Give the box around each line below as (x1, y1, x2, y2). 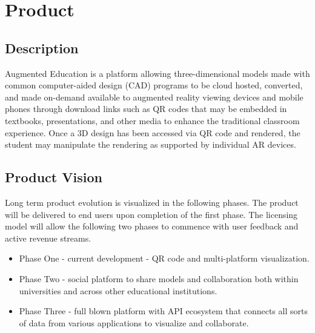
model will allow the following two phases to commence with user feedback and (5, 220, 299, 232)
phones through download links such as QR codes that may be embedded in (5, 102, 287, 115)
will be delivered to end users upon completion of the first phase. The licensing (5, 208, 298, 220)
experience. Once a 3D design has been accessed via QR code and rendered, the (5, 126, 300, 139)
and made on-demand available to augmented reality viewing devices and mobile (5, 90, 303, 103)
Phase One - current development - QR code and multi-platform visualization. (19, 252, 310, 265)
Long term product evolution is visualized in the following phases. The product (5, 196, 299, 208)
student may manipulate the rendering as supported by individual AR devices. (5, 138, 296, 151)
